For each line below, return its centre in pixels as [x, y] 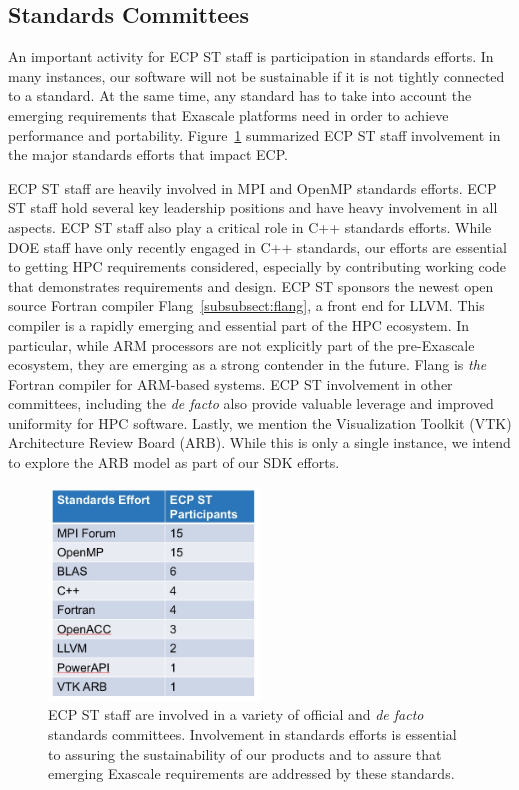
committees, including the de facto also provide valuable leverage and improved [251, 403]
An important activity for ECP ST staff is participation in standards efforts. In [251, 56]
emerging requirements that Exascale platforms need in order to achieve [228, 114]
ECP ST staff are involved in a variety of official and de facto [236, 714]
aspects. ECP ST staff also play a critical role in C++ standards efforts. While [250, 226]
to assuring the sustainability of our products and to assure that [245, 753]
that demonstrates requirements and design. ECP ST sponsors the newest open [251, 285]
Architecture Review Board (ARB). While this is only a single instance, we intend [259, 442]
